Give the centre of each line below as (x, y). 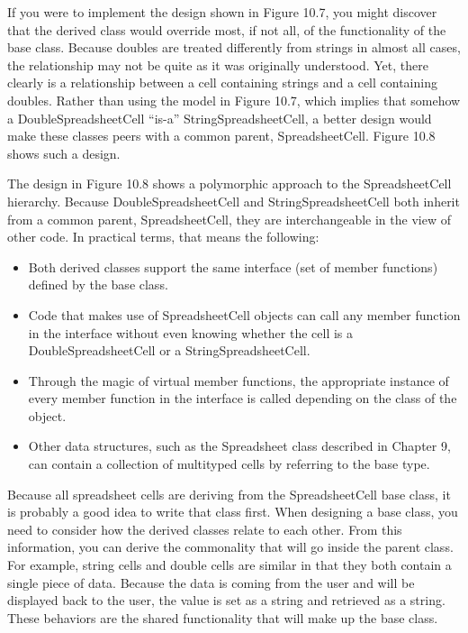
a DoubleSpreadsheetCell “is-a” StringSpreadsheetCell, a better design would (220, 118)
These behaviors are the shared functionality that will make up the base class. (223, 617)
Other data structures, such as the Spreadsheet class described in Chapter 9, (239, 446)
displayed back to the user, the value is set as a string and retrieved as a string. (226, 600)
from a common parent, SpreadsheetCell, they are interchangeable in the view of (229, 219)
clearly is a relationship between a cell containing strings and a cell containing (222, 83)
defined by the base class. (98, 284)
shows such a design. (64, 153)
